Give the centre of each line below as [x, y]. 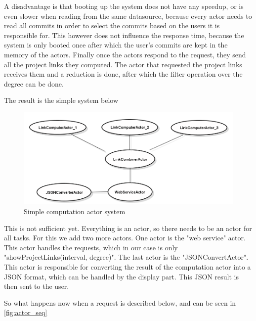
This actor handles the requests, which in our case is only [91, 247]
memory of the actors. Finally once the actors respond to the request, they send [125, 54]
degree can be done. [34, 83]
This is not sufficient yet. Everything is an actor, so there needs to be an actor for [128, 228]
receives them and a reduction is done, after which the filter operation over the [123, 74]
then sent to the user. [37, 286]
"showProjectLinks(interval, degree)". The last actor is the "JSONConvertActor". [126, 257]
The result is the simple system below [61, 100]
